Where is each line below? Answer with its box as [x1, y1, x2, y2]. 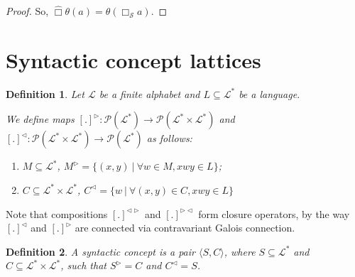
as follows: [146, 131, 192, 146]
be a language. [239, 86, 300, 101]
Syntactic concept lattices [6, 45, 261, 74]
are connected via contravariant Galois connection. [75, 220, 295, 235]
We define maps [6, 112, 75, 126]
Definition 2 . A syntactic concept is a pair [6, 244, 195, 259]
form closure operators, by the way [198, 206, 350, 221]
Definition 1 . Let [6, 86, 84, 101]
